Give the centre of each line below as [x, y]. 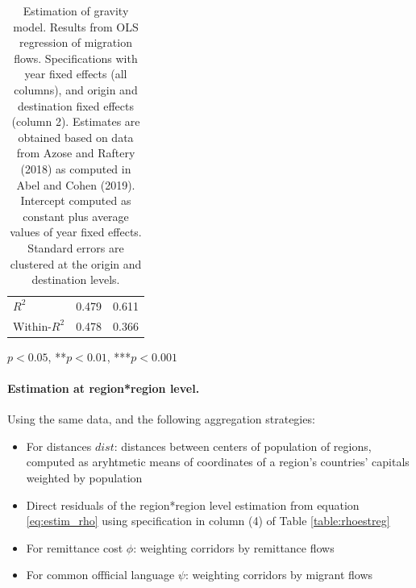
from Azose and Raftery [76, 153]
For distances [59, 446]
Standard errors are [76, 247]
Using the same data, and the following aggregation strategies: [161, 419]
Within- [32, 325]
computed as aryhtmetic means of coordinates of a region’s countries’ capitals [218, 462]
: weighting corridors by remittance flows [234, 547]
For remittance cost [75, 547]
